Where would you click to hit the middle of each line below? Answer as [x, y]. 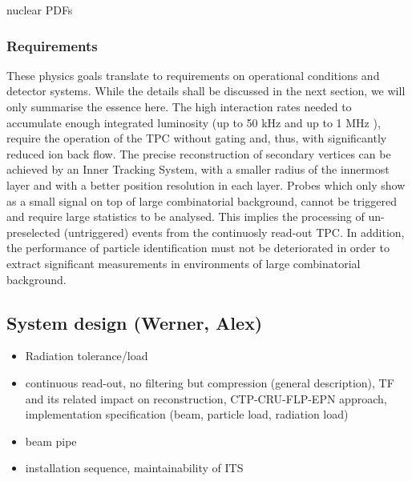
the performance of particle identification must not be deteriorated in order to [198, 248]
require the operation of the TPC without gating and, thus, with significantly [197, 138]
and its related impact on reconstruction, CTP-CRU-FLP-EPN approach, [206, 398]
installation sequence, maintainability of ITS [134, 468]
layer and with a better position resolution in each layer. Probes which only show [206, 184]
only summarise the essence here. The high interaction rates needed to [179, 106]
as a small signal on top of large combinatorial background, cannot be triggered [202, 200]
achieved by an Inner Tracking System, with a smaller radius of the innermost [198, 169]
